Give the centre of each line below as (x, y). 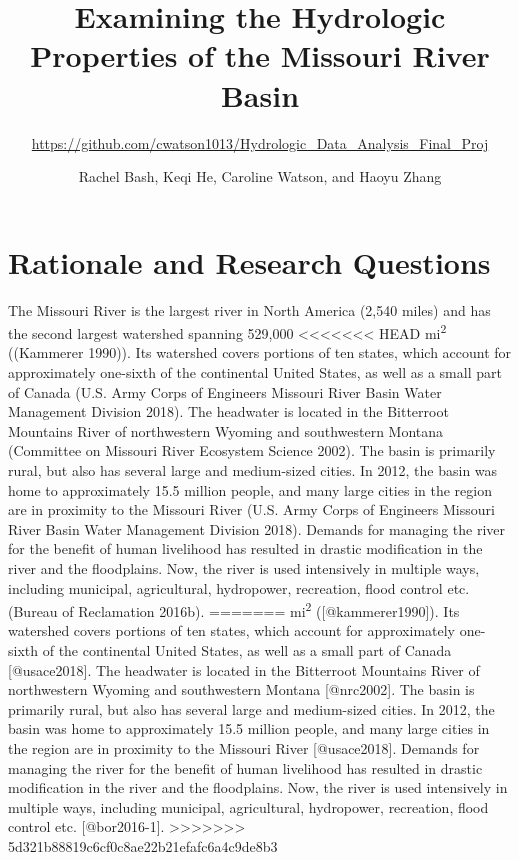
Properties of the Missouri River (260, 55)
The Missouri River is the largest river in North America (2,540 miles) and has (249, 309)
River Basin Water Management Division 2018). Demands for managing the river (257, 528)
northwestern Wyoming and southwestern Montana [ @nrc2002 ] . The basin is (241, 689)
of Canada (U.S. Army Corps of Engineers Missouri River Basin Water (225, 391)
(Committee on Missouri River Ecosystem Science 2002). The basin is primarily (252, 450)
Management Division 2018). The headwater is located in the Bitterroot (228, 411)
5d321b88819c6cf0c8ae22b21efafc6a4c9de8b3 (143, 845)
